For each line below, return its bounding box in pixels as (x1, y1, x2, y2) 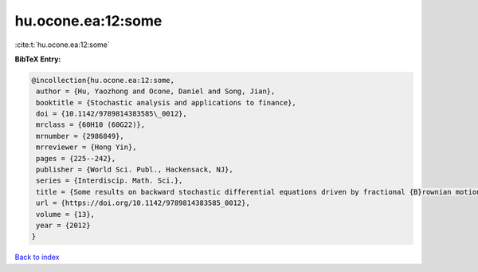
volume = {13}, (36, 210, 96, 219)
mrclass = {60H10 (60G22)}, (36, 120, 146, 129)
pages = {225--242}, (36, 154, 116, 163)
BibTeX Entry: (14, 54, 61, 64)
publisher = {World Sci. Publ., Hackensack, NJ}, (36, 165, 234, 175)
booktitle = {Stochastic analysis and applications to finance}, (36, 98, 296, 107)
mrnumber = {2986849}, (36, 132, 125, 140)
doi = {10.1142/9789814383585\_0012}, (36, 109, 187, 119)
